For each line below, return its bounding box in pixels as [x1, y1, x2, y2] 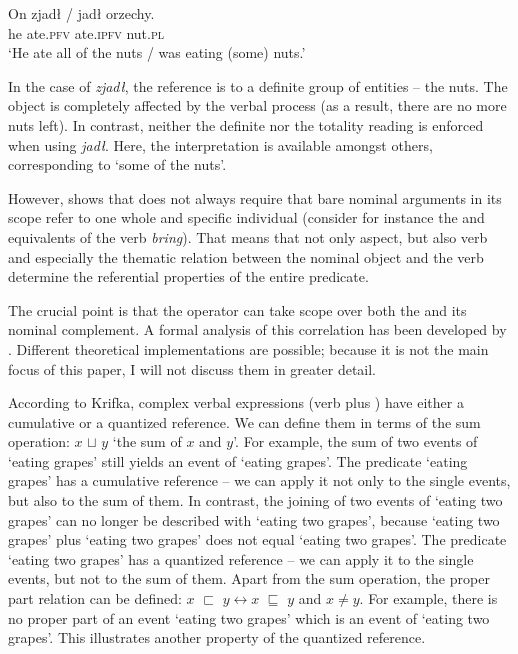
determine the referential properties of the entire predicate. [8, 266, 369, 287]
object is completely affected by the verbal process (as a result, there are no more [8, 95, 507, 116]
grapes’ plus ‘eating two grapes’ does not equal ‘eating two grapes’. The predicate [8, 529, 507, 550]
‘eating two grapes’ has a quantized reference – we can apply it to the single [8, 548, 474, 569]
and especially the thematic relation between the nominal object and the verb [8, 246, 484, 267]
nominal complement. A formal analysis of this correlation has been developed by [8, 319, 507, 340]
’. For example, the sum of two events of [233, 431, 478, 452]
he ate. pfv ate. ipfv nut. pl [8, 22, 164, 43]
